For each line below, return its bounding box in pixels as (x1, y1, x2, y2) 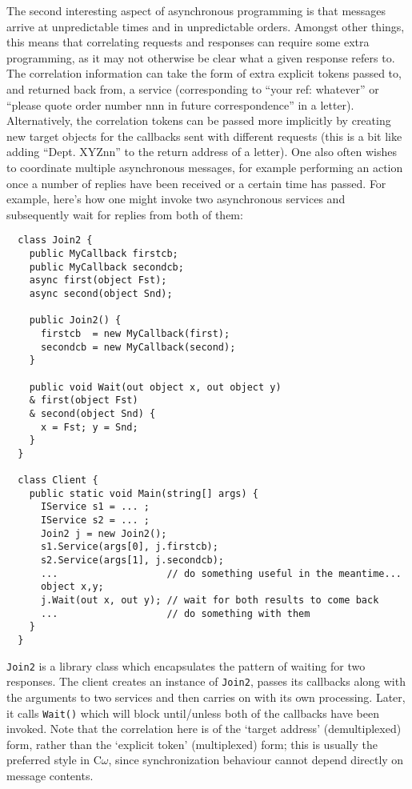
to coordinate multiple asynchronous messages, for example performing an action (6, 158, 403, 175)
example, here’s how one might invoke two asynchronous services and (6, 190, 346, 207)
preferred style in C (6, 751, 102, 768)
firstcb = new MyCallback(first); (40, 327, 230, 339)
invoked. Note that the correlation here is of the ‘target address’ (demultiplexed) (6, 720, 402, 737)
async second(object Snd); (29, 287, 173, 299)
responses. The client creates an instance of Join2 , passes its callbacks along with (6, 673, 406, 690)
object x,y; (40, 581, 104, 593)
